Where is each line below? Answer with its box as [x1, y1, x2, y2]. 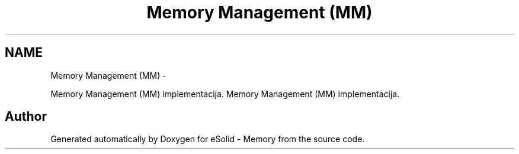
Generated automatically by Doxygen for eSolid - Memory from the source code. [50, 134, 365, 145]
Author [5, 109, 47, 124]
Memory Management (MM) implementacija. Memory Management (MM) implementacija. [50, 88, 400, 99]
